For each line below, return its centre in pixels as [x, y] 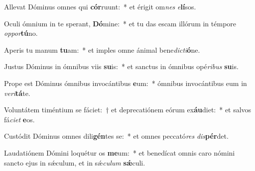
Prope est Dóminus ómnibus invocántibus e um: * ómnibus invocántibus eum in [126, 83]
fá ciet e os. [19, 119]
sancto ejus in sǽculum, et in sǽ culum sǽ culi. [75, 162]
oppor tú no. [21, 33]
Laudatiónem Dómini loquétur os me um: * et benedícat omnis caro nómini [120, 152]
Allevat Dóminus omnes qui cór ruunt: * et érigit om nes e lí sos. [100, 6]
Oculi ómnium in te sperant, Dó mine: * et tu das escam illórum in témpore [120, 23]
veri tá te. [17, 93]
